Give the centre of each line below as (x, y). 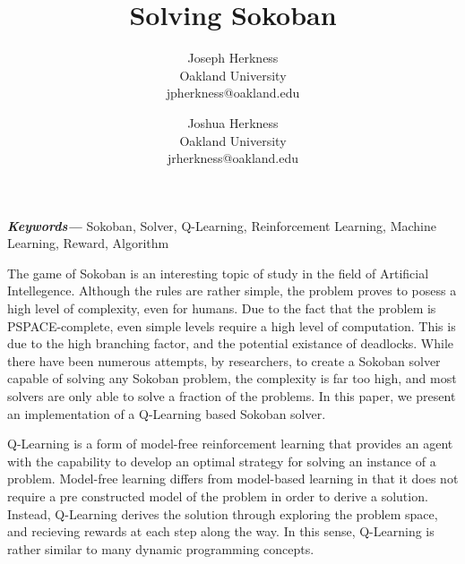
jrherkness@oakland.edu (233, 158)
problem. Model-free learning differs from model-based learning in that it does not (233, 479)
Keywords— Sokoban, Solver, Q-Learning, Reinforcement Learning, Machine (222, 225)
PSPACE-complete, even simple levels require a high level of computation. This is (232, 325)
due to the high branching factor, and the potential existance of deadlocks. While (231, 343)
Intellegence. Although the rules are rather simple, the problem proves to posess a (232, 291)
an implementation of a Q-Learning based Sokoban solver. (167, 413)
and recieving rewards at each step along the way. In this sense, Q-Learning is (221, 531)
